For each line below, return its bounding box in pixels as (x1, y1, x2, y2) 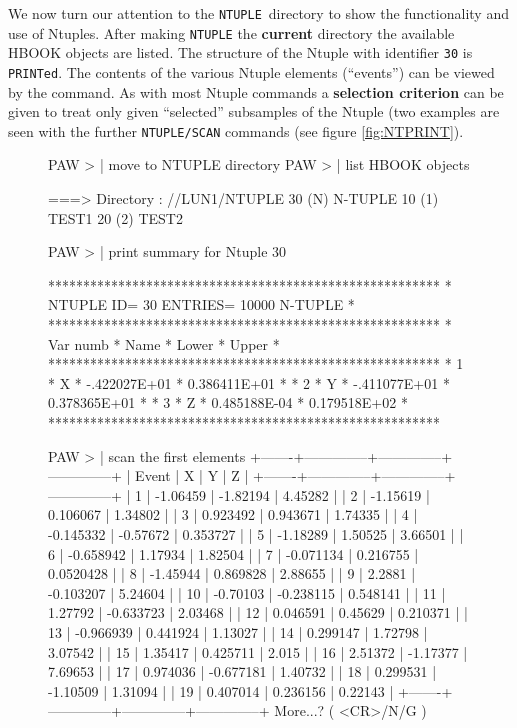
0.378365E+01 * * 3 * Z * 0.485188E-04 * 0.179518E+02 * (48, 392, 408, 413)
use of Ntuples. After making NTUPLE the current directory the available (8, 22, 455, 43)
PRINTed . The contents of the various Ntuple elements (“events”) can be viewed (8, 61, 495, 82)
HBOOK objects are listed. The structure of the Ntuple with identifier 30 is (8, 42, 473, 63)
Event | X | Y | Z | (135, 465, 249, 486)
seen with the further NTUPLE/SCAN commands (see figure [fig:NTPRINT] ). (8, 120, 464, 141)
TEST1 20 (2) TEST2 (48, 207, 183, 228)
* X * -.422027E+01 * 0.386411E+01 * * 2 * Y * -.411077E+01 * (48, 372, 450, 393)
